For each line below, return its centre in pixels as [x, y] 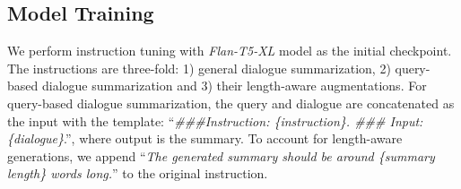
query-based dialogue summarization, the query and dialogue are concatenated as [231, 103]
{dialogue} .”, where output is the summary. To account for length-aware [205, 138]
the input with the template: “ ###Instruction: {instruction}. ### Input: [215, 120]
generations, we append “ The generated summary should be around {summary [221, 155]
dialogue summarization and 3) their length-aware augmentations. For [234, 86]
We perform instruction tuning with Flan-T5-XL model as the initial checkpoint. [230, 51]
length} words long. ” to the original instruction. [138, 173]
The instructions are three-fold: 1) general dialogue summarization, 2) [199, 68]
